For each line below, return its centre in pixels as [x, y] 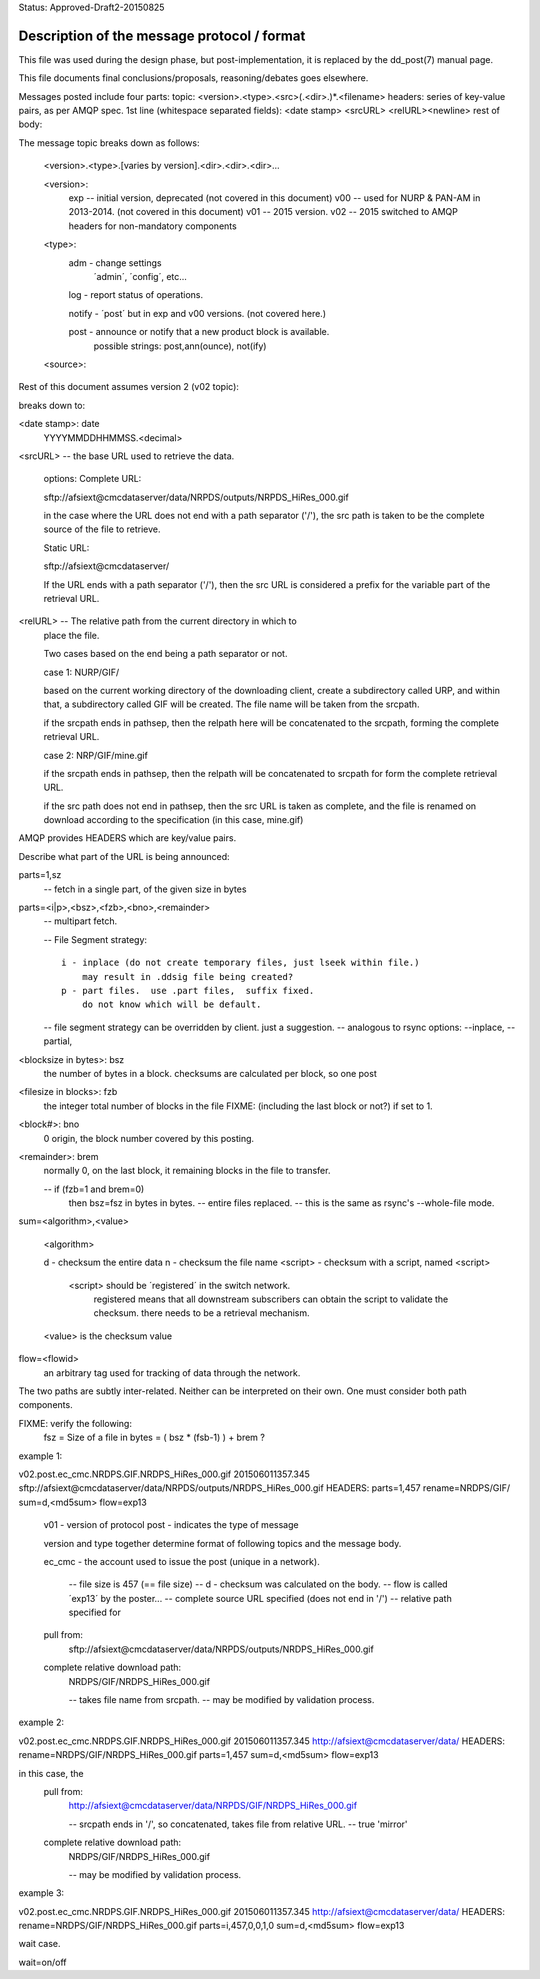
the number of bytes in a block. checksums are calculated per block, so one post [210, 1073]
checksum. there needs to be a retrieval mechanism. [201, 1313]
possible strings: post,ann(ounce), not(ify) [180, 346]
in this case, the [51, 1773]
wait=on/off [42, 1962]
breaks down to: [52, 405]
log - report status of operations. [136, 295]
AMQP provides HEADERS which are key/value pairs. [127, 838]
